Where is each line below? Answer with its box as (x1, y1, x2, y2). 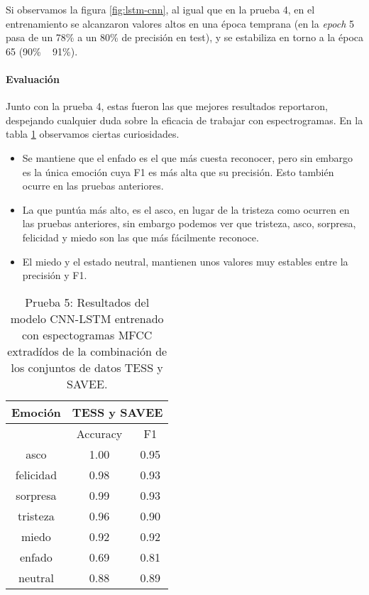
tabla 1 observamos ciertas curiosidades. (6, 126, 180, 141)
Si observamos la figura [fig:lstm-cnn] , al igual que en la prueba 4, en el (6, 2, 315, 16)
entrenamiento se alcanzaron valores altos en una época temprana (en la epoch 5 (6, 16, 354, 31)
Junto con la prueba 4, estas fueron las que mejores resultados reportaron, (6, 99, 328, 114)
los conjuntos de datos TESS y (11, 359, 163, 376)
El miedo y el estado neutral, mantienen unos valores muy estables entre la (22, 253, 348, 268)
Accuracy (76, 425, 123, 442)
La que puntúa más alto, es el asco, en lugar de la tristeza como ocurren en (22, 202, 350, 217)
